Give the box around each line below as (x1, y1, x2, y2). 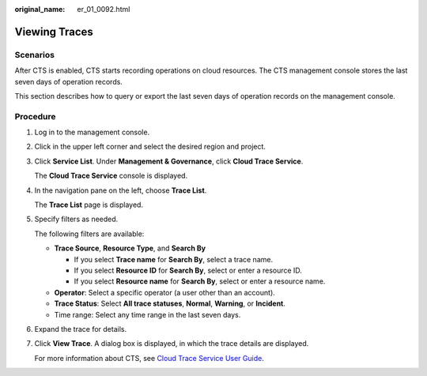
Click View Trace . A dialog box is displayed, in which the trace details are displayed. (34, 339, 309, 348)
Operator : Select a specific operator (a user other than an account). (54, 288, 276, 297)
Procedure (14, 111, 56, 122)
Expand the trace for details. (34, 324, 127, 333)
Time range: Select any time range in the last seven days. (54, 310, 241, 319)
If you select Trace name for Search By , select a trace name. (74, 254, 273, 264)
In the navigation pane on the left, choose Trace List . (34, 186, 207, 195)
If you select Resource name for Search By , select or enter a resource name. (74, 276, 326, 286)
